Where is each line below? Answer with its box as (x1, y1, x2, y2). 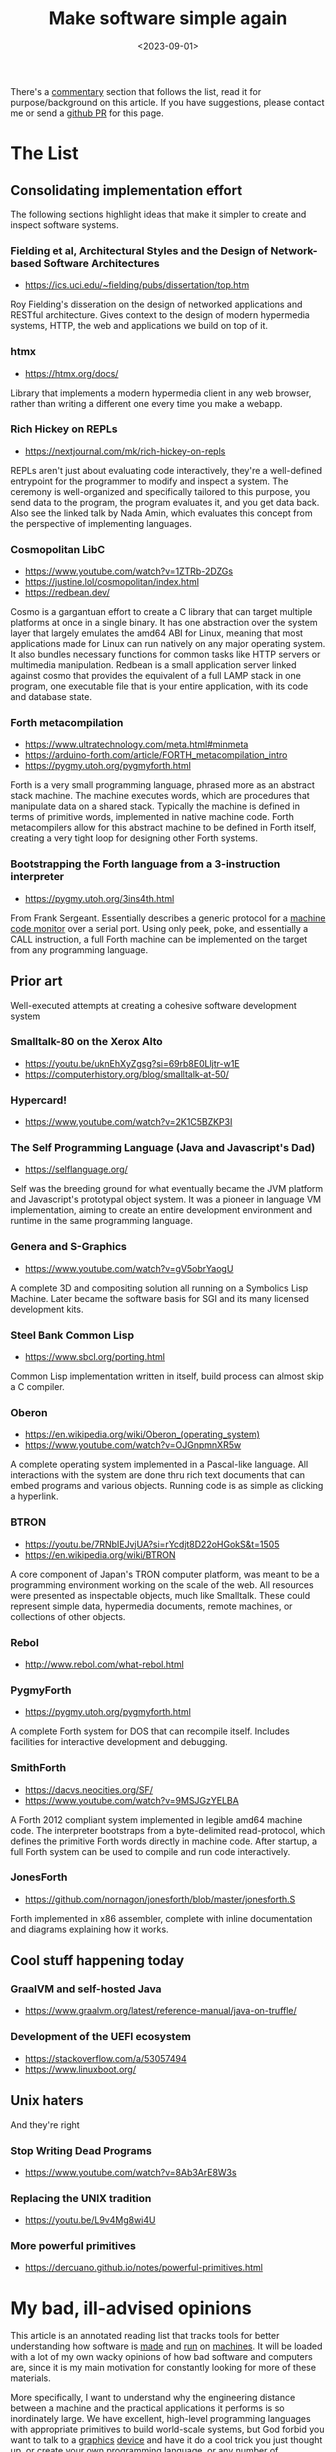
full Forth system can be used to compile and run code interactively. (10, 1845, 291, 1857)
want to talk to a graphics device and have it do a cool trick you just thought (10, 2434, 323, 2446)
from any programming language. (10, 943, 149, 956)
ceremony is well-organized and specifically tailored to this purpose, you (10, 485, 311, 497)
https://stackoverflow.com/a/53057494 (24, 2052, 187, 2064)
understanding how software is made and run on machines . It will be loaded (10, 2340, 323, 2352)
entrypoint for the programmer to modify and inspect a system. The (10, 475, 289, 487)
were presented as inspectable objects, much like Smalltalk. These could (10, 1589, 311, 1601)
